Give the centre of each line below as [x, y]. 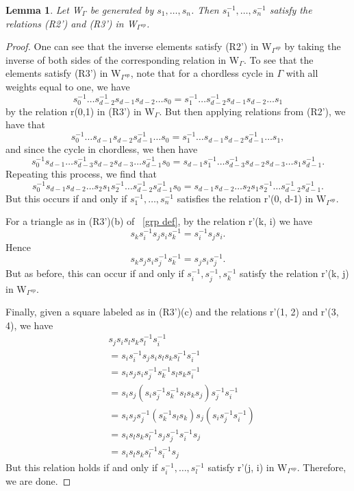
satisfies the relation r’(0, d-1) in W [252, 198]
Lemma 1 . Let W [44, 10]
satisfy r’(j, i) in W [248, 467]
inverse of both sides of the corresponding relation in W [123, 59]
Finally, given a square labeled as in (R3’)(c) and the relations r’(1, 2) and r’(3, [172, 312]
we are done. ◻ [38, 480]
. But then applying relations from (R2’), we [252, 111]
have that [25, 124]
